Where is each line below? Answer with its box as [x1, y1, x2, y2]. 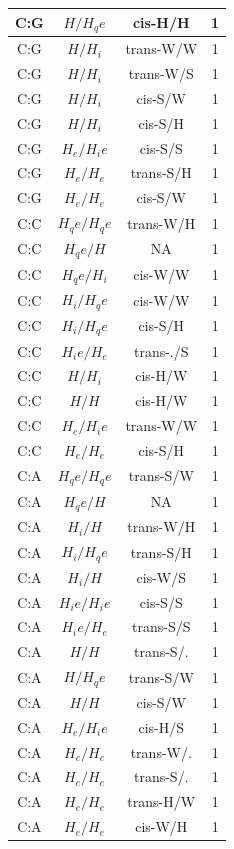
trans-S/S [132, 616, 191, 637]
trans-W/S [128, 63, 194, 84]
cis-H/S [138, 716, 185, 737]
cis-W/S [136, 566, 186, 587]
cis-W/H [135, 816, 188, 837]
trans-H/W [127, 791, 196, 812]
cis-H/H [132, 11, 190, 32]
